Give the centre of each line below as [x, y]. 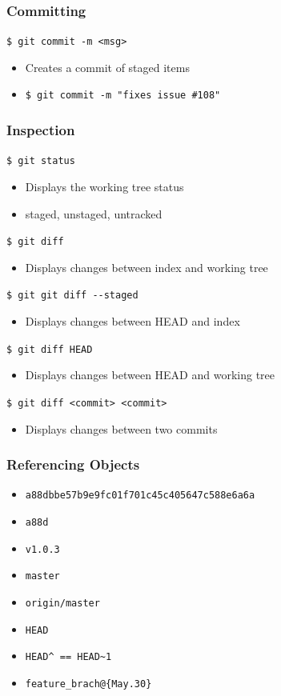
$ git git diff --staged [72, 296]
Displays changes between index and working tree [147, 267]
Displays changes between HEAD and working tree [150, 375]
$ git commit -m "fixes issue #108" [123, 96]
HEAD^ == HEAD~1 [68, 657]
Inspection [41, 130]
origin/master [62, 604]
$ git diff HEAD [50, 349]
